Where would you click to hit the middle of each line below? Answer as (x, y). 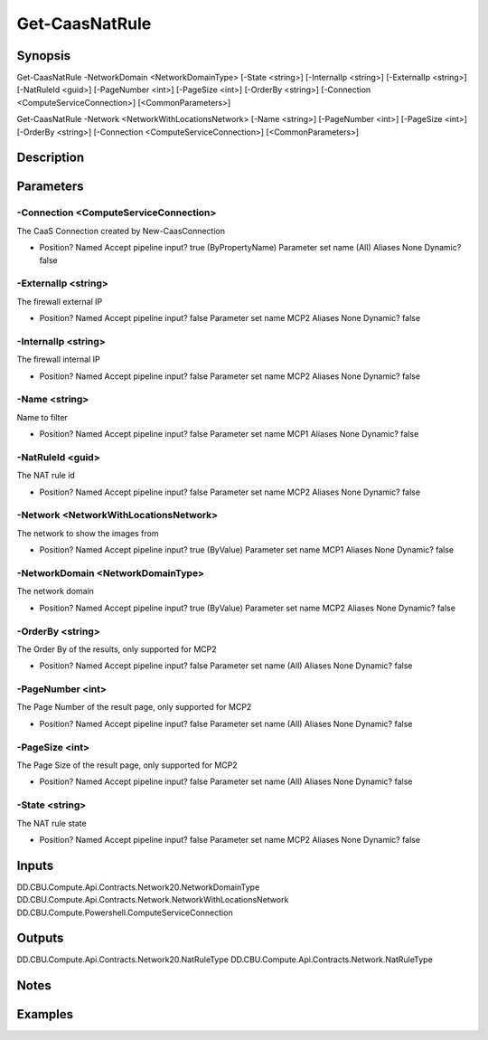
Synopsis (44, 56)
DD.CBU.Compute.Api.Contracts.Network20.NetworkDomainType (138, 887)
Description (51, 158)
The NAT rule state (52, 823)
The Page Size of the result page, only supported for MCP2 (127, 765)
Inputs (35, 865)
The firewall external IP (60, 301)
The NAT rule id (46, 476)
